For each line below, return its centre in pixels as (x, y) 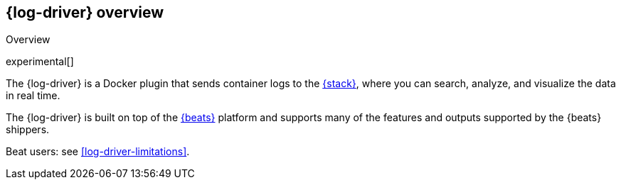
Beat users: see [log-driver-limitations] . (98, 152)
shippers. (28, 130)
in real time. (33, 96)
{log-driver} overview (85, 12)
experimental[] (40, 62)
